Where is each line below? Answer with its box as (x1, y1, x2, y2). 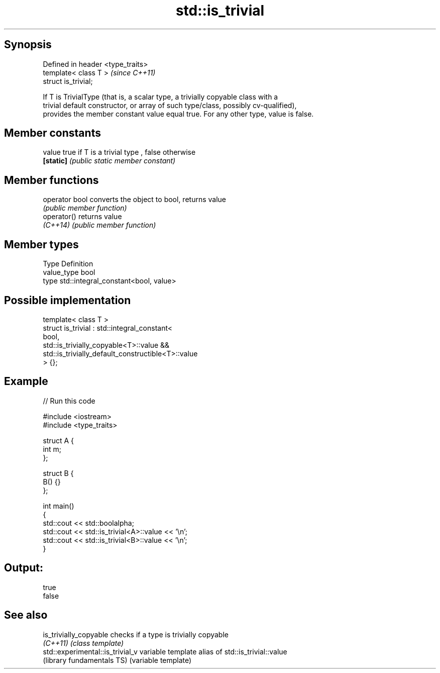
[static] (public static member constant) (43, 156, 176, 165)
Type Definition (43, 259, 93, 268)
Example (4, 375, 48, 388)
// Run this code (43, 396, 95, 405)
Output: (4, 561, 43, 574)
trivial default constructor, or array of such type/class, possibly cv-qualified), (43, 101, 297, 110)
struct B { (43, 468, 74, 477)
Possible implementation (4, 294, 131, 307)
